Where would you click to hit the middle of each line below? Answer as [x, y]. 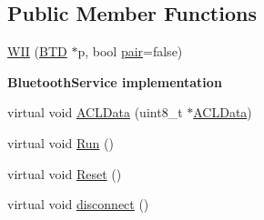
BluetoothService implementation [115, 81]
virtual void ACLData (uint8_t [95, 112]
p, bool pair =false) [130, 51]
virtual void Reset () [65, 173]
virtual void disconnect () [78, 204]
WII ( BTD [37, 51]
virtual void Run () [61, 142]
